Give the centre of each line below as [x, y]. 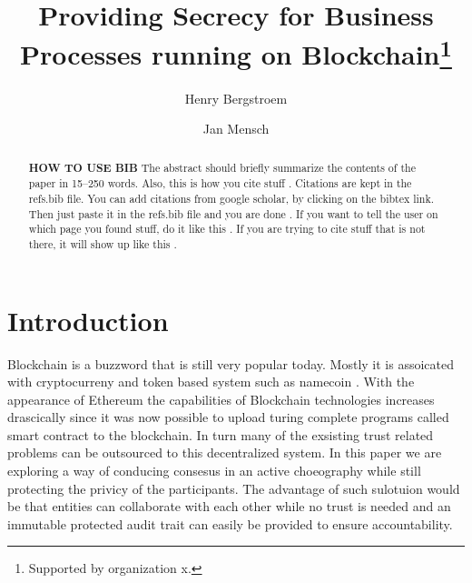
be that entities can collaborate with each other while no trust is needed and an [229, 506]
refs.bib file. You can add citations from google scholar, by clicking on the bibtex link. [231, 198]
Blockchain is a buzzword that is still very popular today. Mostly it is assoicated [231, 363]
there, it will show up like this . [103, 243]
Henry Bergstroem [236, 98]
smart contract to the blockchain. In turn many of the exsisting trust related [221, 434]
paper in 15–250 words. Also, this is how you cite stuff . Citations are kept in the [220, 183]
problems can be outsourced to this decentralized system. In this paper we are [225, 452]
